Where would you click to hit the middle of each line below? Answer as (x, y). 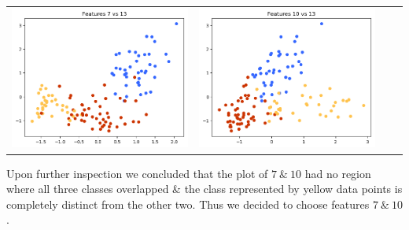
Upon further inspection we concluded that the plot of (137, 173)
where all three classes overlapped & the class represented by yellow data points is (204, 189)
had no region (338, 173)
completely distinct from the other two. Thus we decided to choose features (188, 204)
